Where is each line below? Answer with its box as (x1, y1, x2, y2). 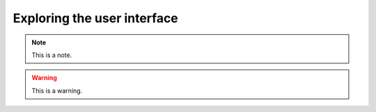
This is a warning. (31, 86, 83, 95)
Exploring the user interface (13, 10, 179, 26)
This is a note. (31, 51, 72, 59)
